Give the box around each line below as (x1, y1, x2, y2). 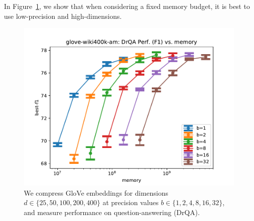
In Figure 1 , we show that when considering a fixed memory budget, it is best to (4, 1, 250, 11)
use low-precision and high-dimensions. (4, 10, 122, 21)
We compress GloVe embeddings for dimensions (24, 187, 169, 198)
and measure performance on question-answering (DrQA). (24, 207, 200, 217)
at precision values (102, 197, 159, 208)
